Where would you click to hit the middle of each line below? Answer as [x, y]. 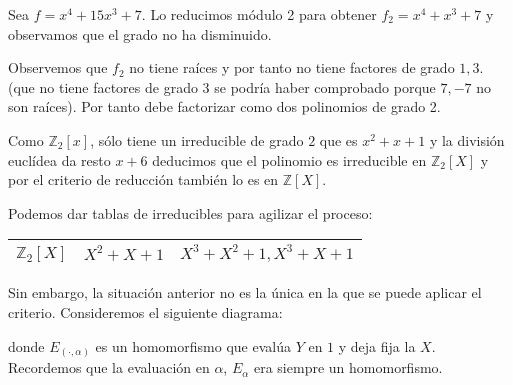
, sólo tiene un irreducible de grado [197, 139]
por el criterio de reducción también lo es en [143, 179]
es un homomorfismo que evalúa [193, 345]
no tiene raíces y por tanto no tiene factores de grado [292, 67]
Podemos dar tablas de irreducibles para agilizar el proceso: [190, 212]
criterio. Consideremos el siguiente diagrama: [145, 311]
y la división [467, 139]
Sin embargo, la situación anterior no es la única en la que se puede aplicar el [245, 292]
